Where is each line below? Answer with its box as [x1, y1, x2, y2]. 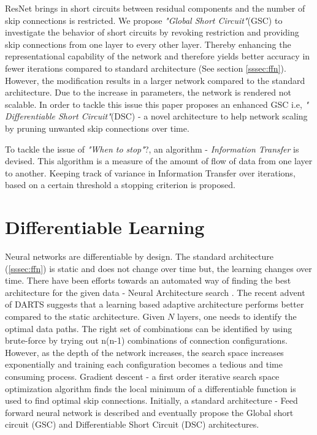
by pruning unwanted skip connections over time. [5, 121, 189, 134]
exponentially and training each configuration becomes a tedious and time [5, 358, 283, 371]
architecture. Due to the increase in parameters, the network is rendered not [5, 86, 291, 99]
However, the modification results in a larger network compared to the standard [5, 74, 305, 86]
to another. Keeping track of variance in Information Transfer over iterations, [5, 166, 296, 179]
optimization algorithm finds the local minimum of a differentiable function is [5, 382, 296, 395]
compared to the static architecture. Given [5, 310, 165, 322]
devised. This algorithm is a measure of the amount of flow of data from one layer [5, 154, 313, 167]
